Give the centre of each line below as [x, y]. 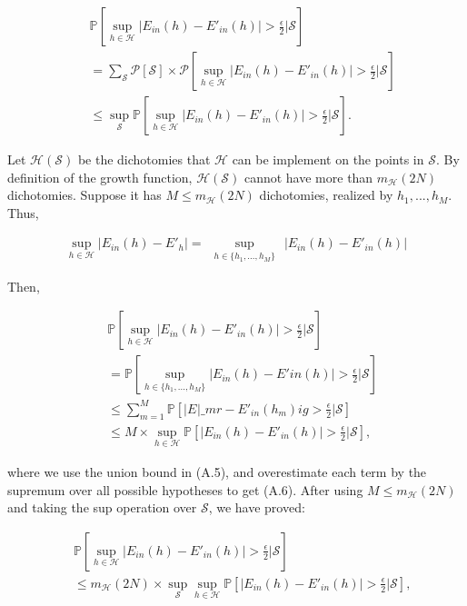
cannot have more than [308, 177]
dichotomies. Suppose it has [84, 195]
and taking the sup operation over [102, 507]
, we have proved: [257, 507]
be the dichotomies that [144, 159]
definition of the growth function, [100, 177]
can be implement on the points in [328, 159]
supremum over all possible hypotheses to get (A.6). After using [185, 489]
